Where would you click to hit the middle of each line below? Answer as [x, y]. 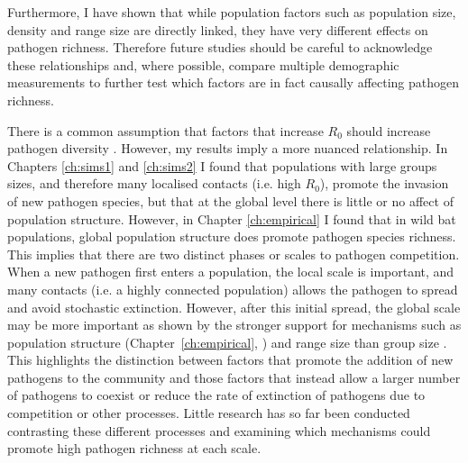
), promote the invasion [384, 183]
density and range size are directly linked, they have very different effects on [218, 29]
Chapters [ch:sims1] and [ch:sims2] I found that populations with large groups [222, 165]
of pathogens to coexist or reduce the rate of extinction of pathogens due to [216, 395]
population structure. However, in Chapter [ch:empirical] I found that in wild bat [232, 218]
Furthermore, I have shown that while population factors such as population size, [232, 12]
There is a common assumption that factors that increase [165, 130]
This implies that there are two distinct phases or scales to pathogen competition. [234, 254]
